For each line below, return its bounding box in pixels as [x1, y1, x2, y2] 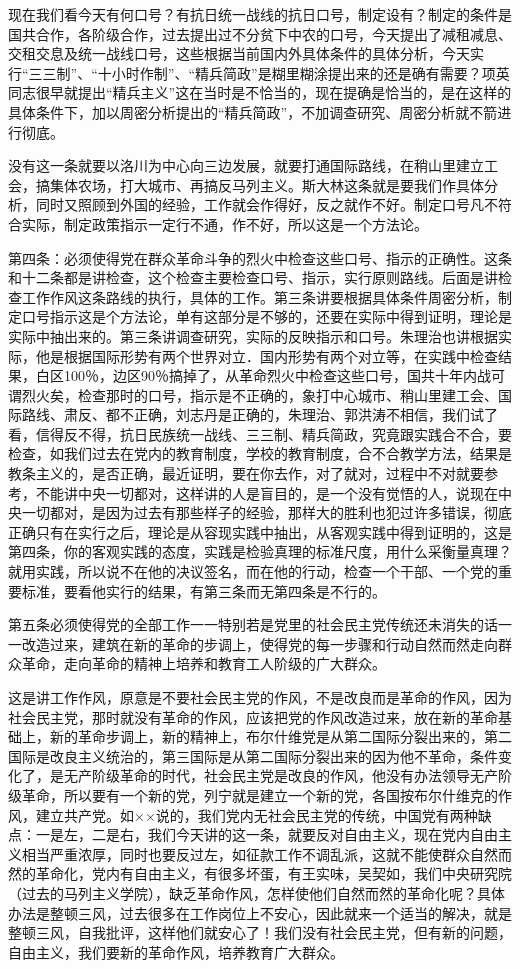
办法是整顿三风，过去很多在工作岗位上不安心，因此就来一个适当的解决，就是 [8, 902, 512, 923]
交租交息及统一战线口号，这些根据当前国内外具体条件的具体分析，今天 [8, 43, 470, 64]
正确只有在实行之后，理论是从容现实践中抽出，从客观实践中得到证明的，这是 [8, 521, 512, 542]
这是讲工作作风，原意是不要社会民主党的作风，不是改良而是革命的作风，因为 [8, 687, 512, 707]
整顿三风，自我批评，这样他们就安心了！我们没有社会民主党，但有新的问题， [8, 922, 512, 943]
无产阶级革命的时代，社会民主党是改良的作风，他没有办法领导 [63, 765, 470, 786]
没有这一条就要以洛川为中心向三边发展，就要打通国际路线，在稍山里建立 [8, 155, 484, 176]
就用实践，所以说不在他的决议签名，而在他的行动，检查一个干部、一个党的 [8, 561, 498, 582]
